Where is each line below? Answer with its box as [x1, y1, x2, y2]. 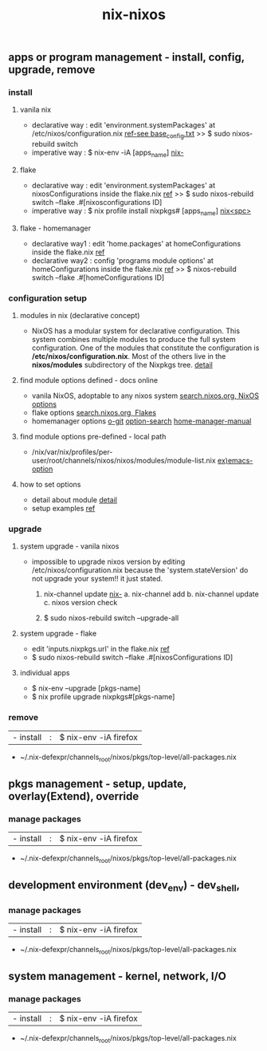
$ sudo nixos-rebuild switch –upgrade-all [43, 613, 179, 623]
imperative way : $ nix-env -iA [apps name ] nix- [31, 148, 184, 159]
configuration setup [8, 293, 88, 304]
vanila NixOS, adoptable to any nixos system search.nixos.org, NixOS [31, 391, 259, 400]
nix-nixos [102, 6, 166, 24]
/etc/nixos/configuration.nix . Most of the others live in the [31, 352, 226, 361]
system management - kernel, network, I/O [8, 970, 227, 983]
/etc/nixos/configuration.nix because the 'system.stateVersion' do [31, 565, 249, 575]
